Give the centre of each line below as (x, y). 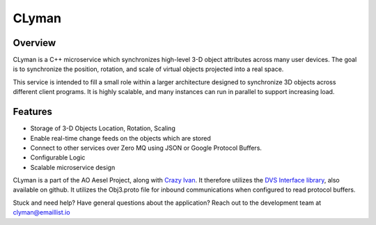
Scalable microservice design (73, 167)
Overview (34, 43)
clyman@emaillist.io (41, 212)
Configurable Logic (58, 157)
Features (32, 112)
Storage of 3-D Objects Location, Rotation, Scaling (103, 128)
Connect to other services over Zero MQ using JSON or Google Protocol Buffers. (146, 148)
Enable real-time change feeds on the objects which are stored (121, 138)
